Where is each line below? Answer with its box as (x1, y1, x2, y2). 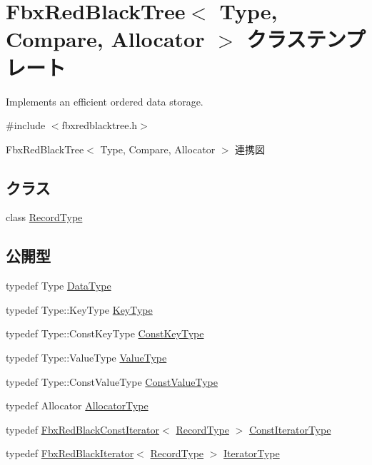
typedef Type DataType (6, 278, 111, 293)
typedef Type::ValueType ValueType (6, 350, 167, 365)
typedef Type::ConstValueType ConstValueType (6, 374, 218, 389)
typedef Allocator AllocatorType (6, 398, 149, 413)
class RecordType (6, 210, 83, 225)
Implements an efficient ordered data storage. (6, 93, 203, 108)
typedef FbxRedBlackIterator (6, 446, 134, 461)
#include (6, 118, 46, 133)
